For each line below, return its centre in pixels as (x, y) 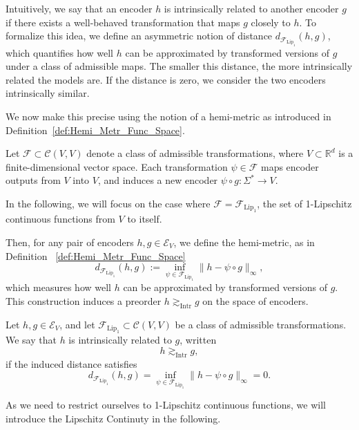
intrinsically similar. (48, 93)
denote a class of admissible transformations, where (195, 153)
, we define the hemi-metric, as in (244, 242)
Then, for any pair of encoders (70, 242)
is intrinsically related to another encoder (251, 8)
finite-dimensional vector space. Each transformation (117, 166)
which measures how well (58, 287)
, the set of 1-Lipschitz (304, 204)
